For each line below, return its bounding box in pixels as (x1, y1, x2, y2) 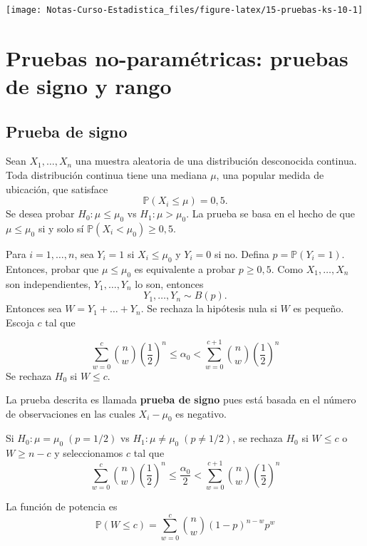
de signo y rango (6, 71, 172, 101)
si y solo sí (38, 221, 84, 235)
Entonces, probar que (6, 261, 99, 276)
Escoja (6, 314, 34, 329)
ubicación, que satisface (6, 181, 108, 196)
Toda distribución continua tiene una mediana (6, 168, 207, 182)
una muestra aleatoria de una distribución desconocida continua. (75, 153, 357, 168)
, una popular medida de (216, 168, 324, 182)
